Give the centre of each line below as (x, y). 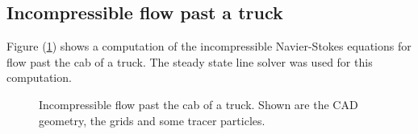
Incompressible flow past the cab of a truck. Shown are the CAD (199, 104)
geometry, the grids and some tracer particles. (152, 120)
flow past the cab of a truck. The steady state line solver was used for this (190, 61)
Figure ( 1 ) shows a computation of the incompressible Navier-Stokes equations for (209, 46)
